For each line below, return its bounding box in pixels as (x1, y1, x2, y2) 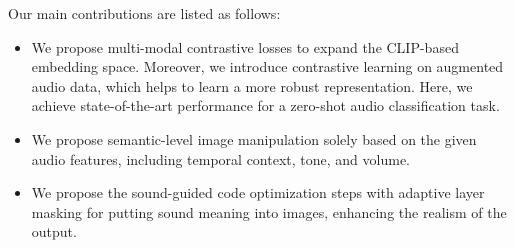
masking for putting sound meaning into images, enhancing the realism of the (31, 201, 507, 222)
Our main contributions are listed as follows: (8, 3, 281, 23)
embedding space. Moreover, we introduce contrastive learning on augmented (31, 56, 504, 77)
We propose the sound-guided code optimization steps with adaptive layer (31, 182, 485, 203)
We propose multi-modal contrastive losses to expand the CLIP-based (31, 36, 459, 57)
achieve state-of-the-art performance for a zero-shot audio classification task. (31, 95, 500, 116)
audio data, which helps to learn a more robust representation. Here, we (31, 75, 473, 96)
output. (31, 221, 77, 242)
